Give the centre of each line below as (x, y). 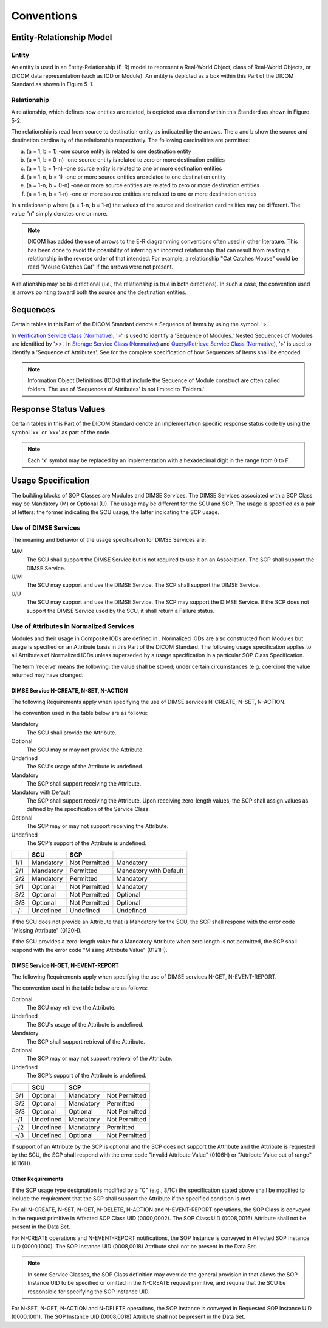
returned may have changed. (47, 675)
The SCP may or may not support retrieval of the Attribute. (99, 1059)
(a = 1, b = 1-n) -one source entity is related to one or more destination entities (124, 168)
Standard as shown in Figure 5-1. (53, 84)
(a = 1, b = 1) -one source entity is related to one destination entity (109, 151)
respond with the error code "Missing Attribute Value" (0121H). (89, 950)
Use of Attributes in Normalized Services (73, 626)
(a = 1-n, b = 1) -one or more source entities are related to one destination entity (126, 177)
